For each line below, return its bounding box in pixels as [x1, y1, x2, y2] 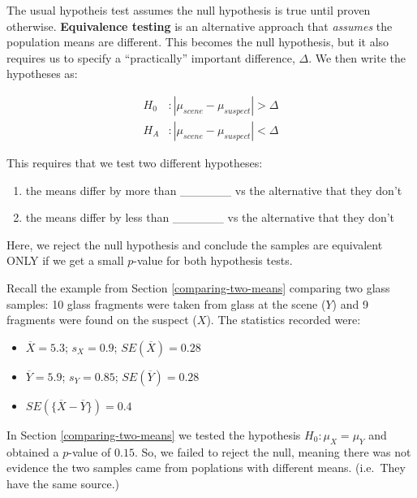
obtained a [6, 443, 59, 460]
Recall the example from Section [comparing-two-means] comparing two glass [6, 279, 390, 296]
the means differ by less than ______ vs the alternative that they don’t [25, 209, 394, 226]
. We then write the [308, 49, 406, 66]
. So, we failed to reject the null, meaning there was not [134, 443, 411, 460]
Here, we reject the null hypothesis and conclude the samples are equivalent [6, 236, 383, 253]
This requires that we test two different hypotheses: [6, 154, 263, 171]
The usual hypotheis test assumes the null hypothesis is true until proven [6, 2, 371, 18]
